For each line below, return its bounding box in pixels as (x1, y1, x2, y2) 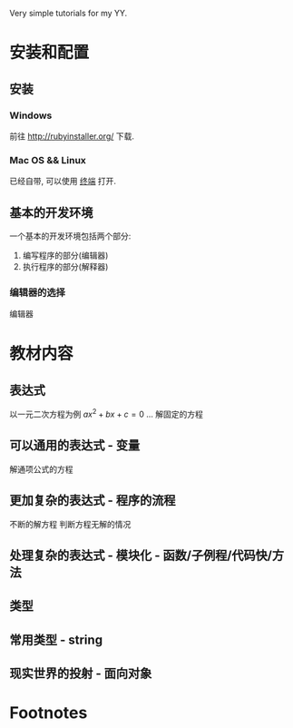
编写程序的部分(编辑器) (22, 250, 109, 261)
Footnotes (9, 703, 88, 723)
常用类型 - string (9, 632, 103, 647)
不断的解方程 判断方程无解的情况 (9, 518, 132, 529)
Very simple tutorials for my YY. (9, 8, 128, 18)
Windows (9, 109, 53, 122)
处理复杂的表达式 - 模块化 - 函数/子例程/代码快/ (9, 547, 272, 563)
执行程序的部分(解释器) (22, 261, 109, 271)
